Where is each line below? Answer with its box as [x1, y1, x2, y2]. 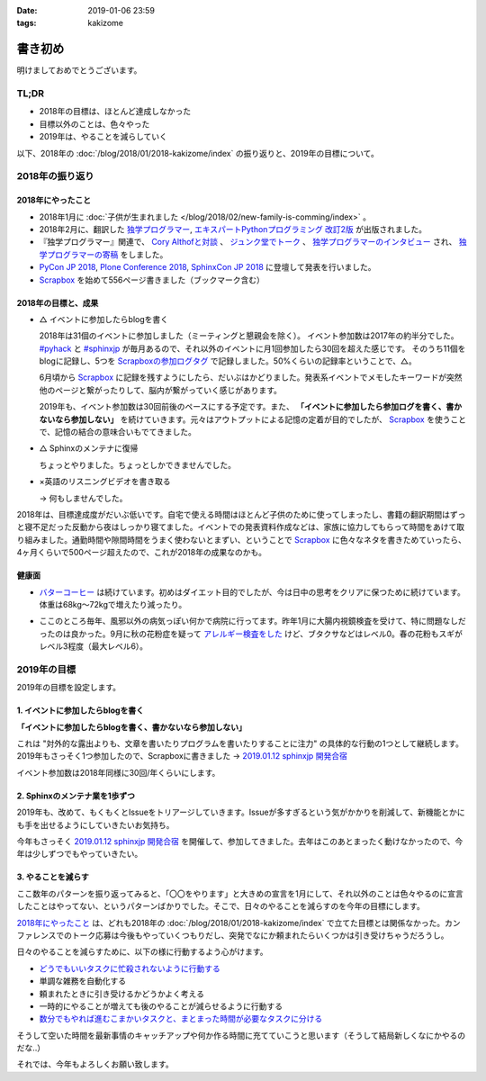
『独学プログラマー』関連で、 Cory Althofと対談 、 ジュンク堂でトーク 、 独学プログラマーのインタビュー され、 [39, 237, 457, 248]
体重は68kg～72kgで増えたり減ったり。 [39, 599, 187, 609]
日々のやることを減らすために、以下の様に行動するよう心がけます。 [16, 946, 268, 958]
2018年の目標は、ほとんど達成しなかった [39, 106, 192, 117]
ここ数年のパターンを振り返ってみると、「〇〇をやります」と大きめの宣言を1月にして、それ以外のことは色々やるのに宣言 [16, 887, 463, 899]
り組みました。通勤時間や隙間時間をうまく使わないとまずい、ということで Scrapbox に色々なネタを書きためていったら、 [16, 534, 467, 545]
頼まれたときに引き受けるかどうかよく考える [39, 988, 204, 999]
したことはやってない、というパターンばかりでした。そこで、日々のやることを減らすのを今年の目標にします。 [16, 901, 425, 912]
